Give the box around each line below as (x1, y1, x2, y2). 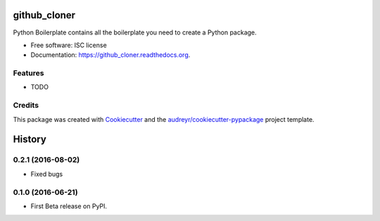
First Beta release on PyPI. (30, 201, 108, 210)
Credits (13, 101, 39, 110)
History (13, 134, 47, 146)
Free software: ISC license (30, 41, 107, 49)
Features (13, 68, 44, 78)
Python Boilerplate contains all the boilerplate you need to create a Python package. (13, 28, 257, 37)
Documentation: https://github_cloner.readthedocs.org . (30, 51, 191, 59)
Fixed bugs (30, 170, 63, 178)
